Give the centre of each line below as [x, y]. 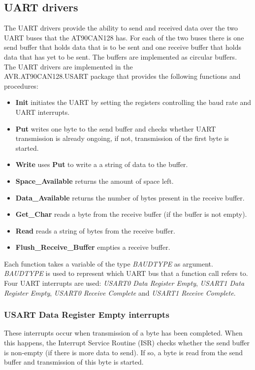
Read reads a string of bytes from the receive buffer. [95, 230]
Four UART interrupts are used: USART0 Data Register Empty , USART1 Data [124, 283]
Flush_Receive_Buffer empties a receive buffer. [93, 247]
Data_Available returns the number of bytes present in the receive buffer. [130, 197]
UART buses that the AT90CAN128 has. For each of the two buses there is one [124, 37]
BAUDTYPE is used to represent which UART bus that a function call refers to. [126, 273]
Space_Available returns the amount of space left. [95, 181]
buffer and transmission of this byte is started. [74, 362]
